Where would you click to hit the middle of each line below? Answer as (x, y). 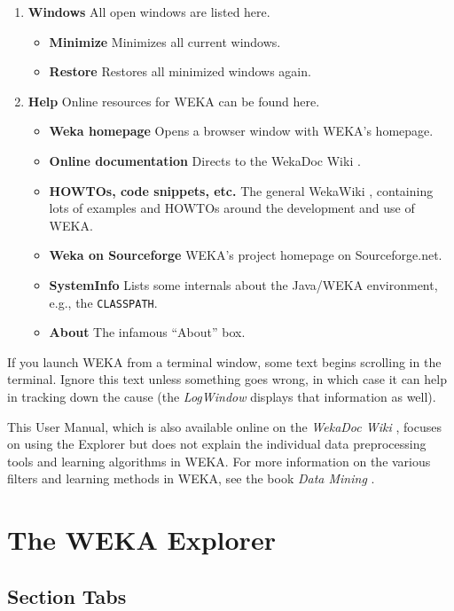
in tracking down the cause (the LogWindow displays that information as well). (222, 396)
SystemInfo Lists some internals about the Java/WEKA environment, (243, 284)
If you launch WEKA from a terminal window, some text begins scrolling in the (224, 361)
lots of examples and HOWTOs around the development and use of (232, 208)
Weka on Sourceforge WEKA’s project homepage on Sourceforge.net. (246, 255)
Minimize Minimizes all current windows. (165, 41)
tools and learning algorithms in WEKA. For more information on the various (219, 461)
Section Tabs (67, 595)
